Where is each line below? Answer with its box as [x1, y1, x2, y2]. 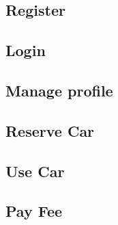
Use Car [5, 160, 65, 181]
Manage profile [5, 79, 113, 101]
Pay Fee [5, 200, 63, 222]
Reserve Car [5, 120, 95, 141]
